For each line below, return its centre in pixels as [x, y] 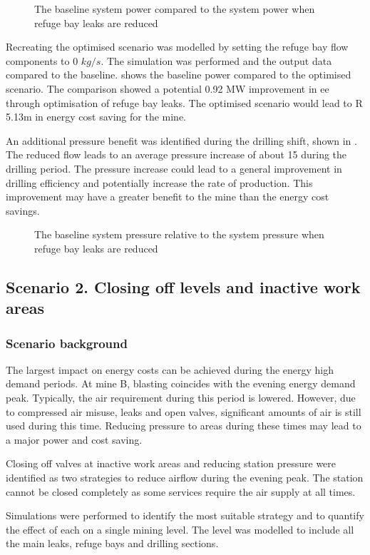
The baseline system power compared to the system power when [175, 9]
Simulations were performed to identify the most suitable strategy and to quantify [185, 515]
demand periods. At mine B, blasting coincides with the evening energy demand [181, 383]
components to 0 [42, 60]
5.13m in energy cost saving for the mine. [96, 117]
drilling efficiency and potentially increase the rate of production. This [159, 182]
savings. [23, 210]
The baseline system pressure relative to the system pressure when [179, 234]
